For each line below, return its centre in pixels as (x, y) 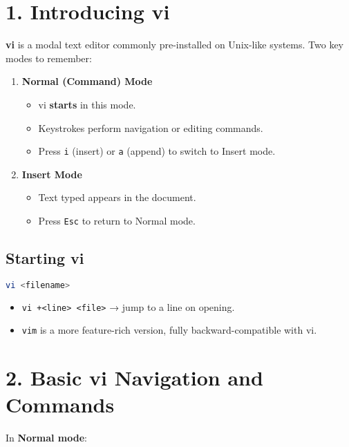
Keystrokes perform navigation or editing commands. (151, 127)
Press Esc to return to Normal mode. (117, 220)
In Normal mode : (46, 438)
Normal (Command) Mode (87, 81)
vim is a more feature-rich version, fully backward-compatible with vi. (169, 330)
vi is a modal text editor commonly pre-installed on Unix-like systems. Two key (174, 45)
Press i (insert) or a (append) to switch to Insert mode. (157, 151)
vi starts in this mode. (87, 104)
